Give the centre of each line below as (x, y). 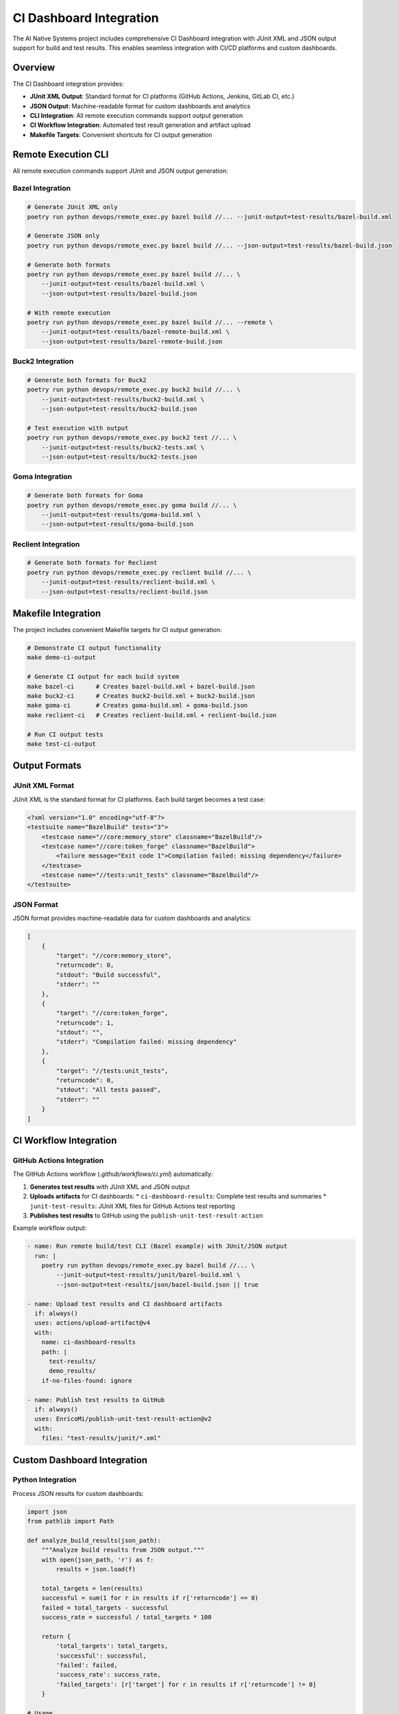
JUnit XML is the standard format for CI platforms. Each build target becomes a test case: (139, 799)
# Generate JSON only (63, 236)
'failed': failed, (87, 1665)
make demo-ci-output (61, 657)
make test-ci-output (61, 744)
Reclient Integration (46, 544)
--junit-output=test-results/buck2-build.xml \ (123, 399)
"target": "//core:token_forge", (112, 1013)
